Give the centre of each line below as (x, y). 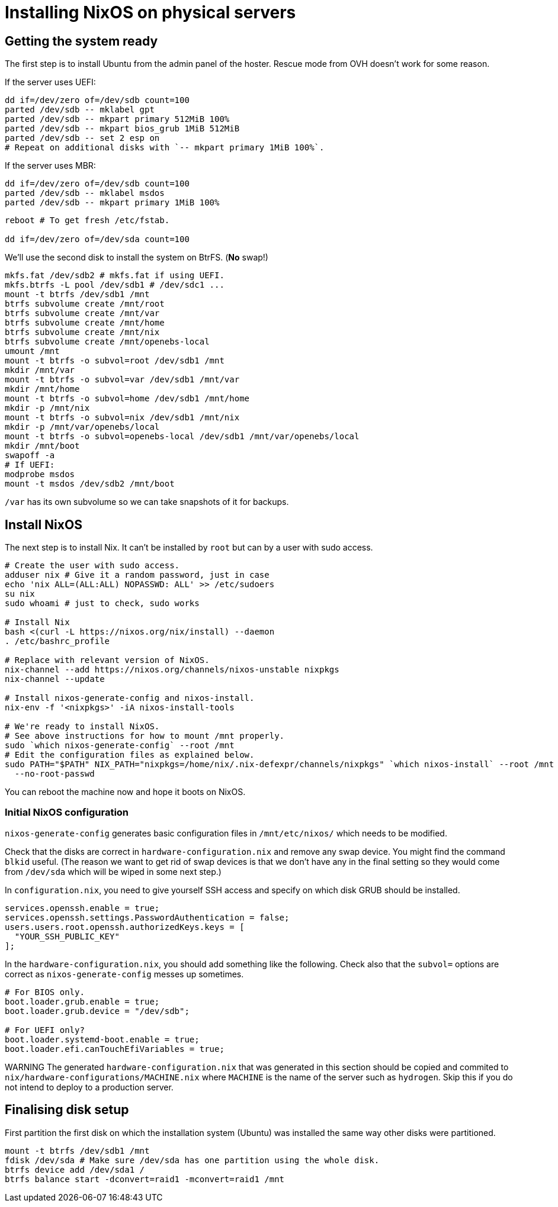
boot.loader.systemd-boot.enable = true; (102, 1039)
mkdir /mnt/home (42, 389)
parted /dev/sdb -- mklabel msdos (85, 193)
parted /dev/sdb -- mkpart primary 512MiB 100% (117, 119)
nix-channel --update (55, 679)
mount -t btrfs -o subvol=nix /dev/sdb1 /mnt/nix (122, 418)
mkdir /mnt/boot (42, 446)
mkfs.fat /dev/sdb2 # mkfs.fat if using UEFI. (115, 276)
